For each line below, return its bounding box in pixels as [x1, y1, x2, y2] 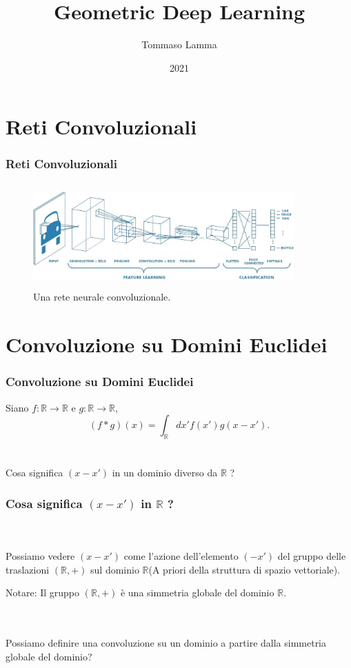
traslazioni [6, 562, 50, 576]
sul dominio [90, 562, 139, 576]
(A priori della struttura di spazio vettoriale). [148, 562, 341, 576]
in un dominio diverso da [112, 465, 218, 480]
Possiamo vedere [6, 549, 75, 563]
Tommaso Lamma [141, 37, 217, 52]
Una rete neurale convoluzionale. [33, 290, 171, 304]
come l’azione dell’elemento [123, 549, 239, 563]
